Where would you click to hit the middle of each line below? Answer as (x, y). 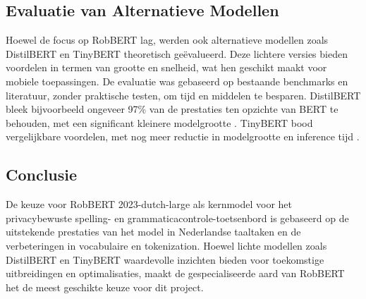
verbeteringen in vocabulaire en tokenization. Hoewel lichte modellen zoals (166, 245)
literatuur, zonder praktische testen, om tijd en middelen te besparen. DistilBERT (183, 95)
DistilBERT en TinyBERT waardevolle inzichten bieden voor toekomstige (165, 259)
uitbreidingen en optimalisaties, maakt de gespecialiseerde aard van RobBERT (175, 273)
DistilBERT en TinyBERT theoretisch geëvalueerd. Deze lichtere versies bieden (177, 53)
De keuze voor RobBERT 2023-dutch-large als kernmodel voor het (149, 204)
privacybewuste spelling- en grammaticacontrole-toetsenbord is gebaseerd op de (177, 218)
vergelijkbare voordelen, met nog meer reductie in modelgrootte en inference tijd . (183, 136)
